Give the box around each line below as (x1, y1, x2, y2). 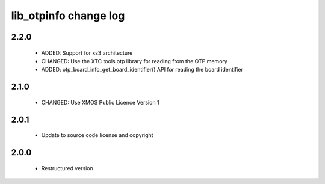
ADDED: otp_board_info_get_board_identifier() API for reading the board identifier (41, 66, 244, 73)
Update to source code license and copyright (41, 132, 153, 139)
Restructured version (41, 164, 93, 171)
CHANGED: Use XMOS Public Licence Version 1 (41, 99, 159, 106)
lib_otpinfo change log (11, 9, 125, 22)
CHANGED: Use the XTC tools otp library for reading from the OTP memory (41, 57, 228, 64)
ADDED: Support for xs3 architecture (41, 49, 133, 57)
